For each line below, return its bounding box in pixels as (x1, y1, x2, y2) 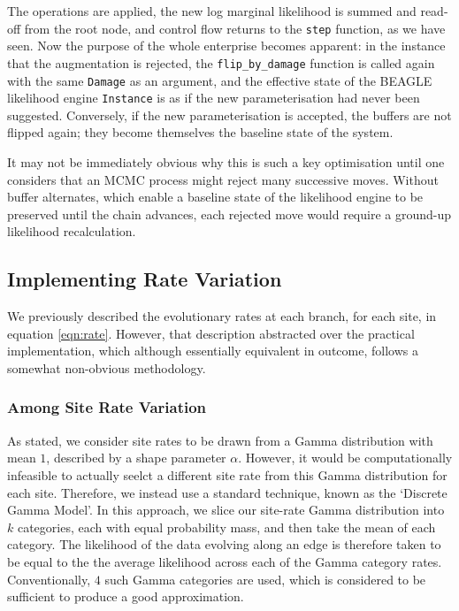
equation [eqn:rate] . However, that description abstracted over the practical (7, 324, 415, 342)
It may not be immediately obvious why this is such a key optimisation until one (7, 153, 445, 171)
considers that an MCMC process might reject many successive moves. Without (7, 170, 439, 188)
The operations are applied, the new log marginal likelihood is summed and (7, 2, 417, 19)
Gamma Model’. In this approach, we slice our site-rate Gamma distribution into (7, 500, 445, 519)
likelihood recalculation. (7, 222, 136, 241)
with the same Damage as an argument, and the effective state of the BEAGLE (7, 71, 432, 89)
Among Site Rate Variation (7, 396, 207, 418)
